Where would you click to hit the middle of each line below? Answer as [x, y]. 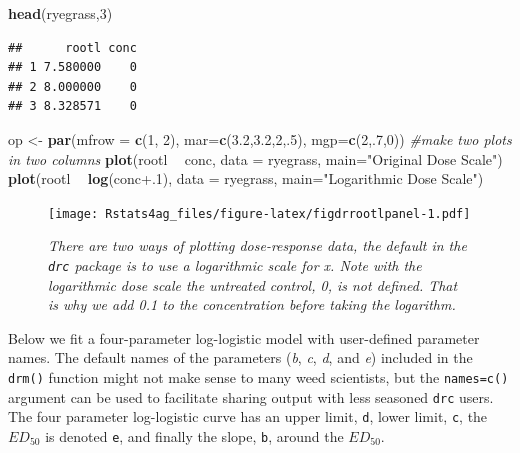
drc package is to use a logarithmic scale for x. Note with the [235, 265]
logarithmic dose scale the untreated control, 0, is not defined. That [253, 284]
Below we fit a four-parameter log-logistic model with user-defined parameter [244, 337]
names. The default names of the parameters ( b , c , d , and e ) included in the [240, 357]
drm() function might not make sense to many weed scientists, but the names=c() [258, 377]
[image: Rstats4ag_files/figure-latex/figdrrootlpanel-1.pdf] [259, 213]
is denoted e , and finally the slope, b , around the [194, 436]
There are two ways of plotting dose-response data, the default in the [257, 245]
